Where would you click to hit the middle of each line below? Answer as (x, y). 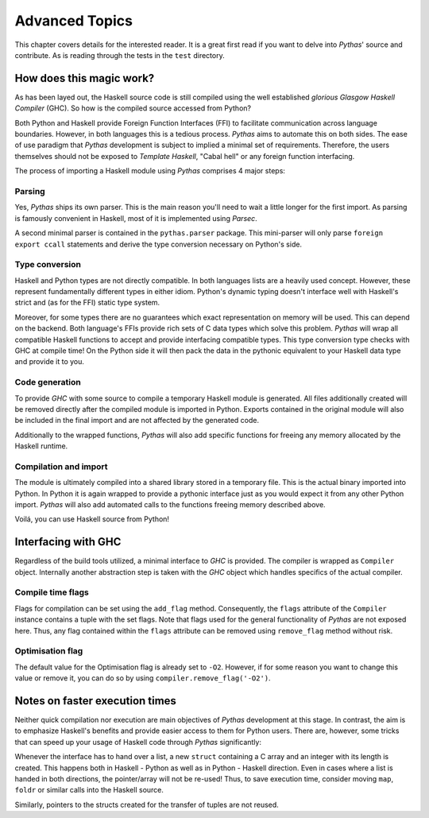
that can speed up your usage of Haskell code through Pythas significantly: (138, 742)
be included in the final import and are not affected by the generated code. (137, 421)
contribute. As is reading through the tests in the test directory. (120, 55)
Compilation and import (61, 467)
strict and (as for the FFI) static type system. (87, 303)
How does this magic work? (85, 78)
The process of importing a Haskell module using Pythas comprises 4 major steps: (150, 171)
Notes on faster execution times (95, 701)
